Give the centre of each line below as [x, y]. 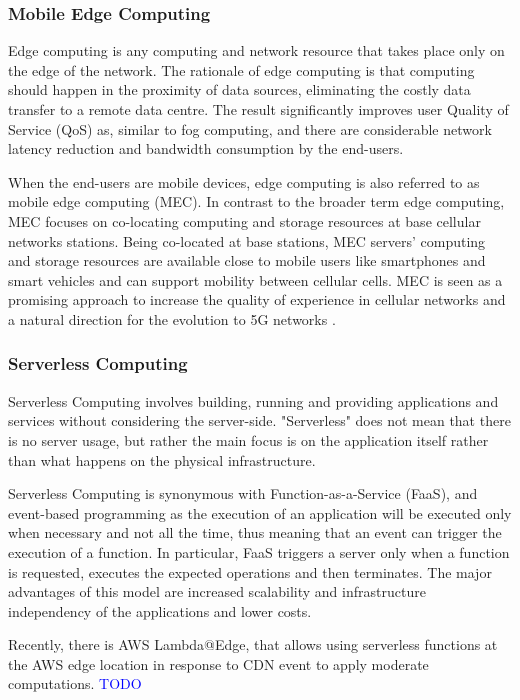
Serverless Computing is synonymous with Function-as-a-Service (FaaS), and [243, 493]
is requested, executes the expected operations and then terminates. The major [250, 571]
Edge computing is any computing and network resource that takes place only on [256, 50]
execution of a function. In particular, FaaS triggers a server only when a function [259, 551]
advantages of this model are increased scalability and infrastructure [217, 591]
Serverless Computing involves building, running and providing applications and [253, 400]
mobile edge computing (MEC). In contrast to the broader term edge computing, [256, 201]
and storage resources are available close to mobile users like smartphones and [247, 260]
